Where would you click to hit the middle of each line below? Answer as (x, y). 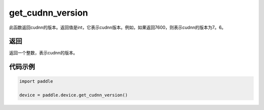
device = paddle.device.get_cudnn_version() (74, 95)
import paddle (36, 81)
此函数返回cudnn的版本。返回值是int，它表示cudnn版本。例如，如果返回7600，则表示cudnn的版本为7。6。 (118, 27)
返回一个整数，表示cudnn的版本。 (43, 53)
